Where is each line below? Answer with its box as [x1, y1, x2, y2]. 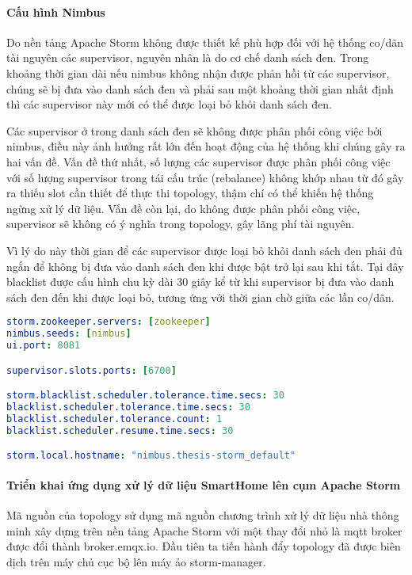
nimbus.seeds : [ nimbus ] [6, 328, 132, 340]
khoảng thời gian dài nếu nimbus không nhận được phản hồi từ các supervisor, [6, 64, 390, 81]
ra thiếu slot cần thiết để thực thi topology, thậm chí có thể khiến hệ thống [6, 185, 374, 201]
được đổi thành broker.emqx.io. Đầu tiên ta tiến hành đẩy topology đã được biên [6, 538, 401, 554]
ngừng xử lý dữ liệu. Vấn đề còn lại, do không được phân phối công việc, [6, 200, 360, 216]
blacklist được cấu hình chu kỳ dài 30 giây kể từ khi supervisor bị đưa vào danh [6, 273, 395, 290]
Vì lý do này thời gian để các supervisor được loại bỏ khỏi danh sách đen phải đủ [6, 242, 402, 258]
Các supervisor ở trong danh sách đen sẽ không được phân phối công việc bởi [6, 122, 383, 139]
